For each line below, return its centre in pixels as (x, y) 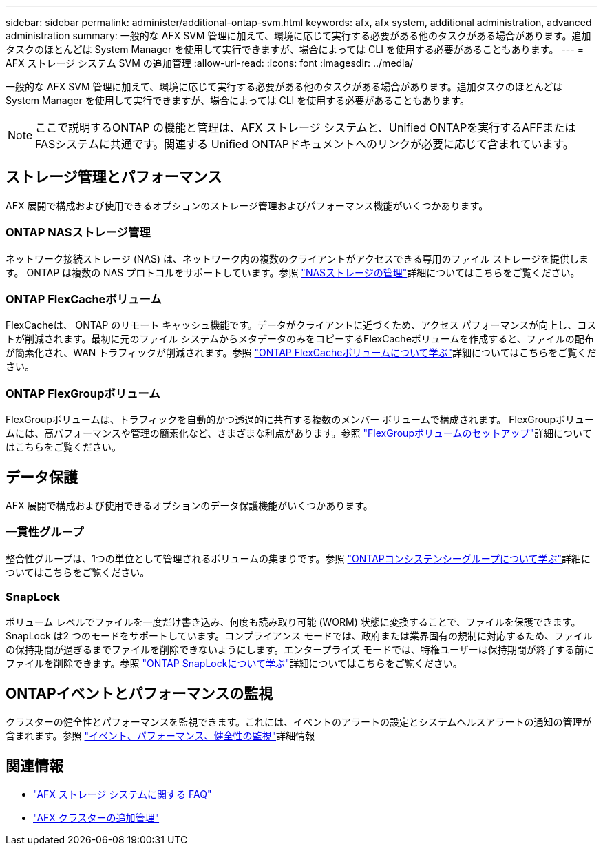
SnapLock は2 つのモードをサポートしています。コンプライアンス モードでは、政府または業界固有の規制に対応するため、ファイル (299, 636)
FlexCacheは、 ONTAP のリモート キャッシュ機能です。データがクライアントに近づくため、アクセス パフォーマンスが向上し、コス (301, 325)
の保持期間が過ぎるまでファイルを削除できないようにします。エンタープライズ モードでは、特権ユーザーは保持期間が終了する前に (300, 650)
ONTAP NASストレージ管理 (78, 233)
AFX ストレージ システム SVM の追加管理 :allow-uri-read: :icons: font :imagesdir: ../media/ (210, 63)
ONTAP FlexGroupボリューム (83, 393)
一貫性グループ (45, 532)
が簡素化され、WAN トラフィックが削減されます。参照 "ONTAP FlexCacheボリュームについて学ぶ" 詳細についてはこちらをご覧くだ (301, 353)
